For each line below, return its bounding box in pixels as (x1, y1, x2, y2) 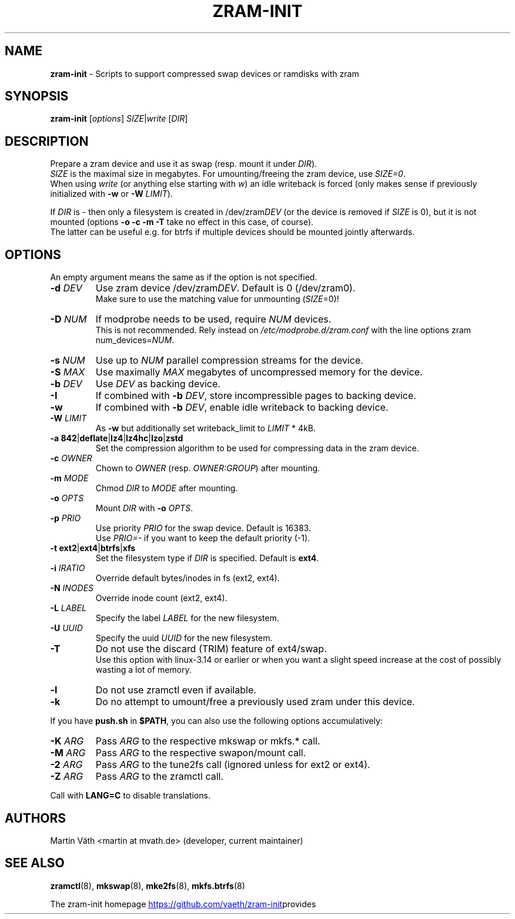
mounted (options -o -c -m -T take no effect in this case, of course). (50, 217, 314, 227)
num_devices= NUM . (95, 335, 175, 346)
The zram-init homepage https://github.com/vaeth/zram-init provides (50, 898, 316, 909)
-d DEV (50, 282, 82, 294)
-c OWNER (50, 453, 92, 464)
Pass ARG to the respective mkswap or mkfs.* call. (95, 735, 320, 747)
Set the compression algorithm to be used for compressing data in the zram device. (95, 443, 419, 454)
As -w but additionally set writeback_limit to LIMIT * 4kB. (95, 423, 316, 434)
